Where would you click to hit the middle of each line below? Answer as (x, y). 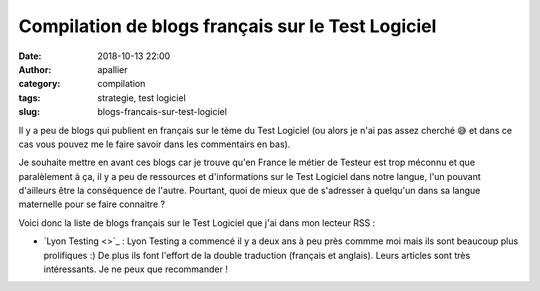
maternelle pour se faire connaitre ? (91, 204)
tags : (29, 97)
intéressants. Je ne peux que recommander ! (136, 269)
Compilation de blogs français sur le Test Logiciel (227, 26)
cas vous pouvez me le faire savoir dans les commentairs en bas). (154, 144)
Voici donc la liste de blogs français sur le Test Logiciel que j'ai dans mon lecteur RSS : (197, 222)
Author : (35, 69)
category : (39, 84)
